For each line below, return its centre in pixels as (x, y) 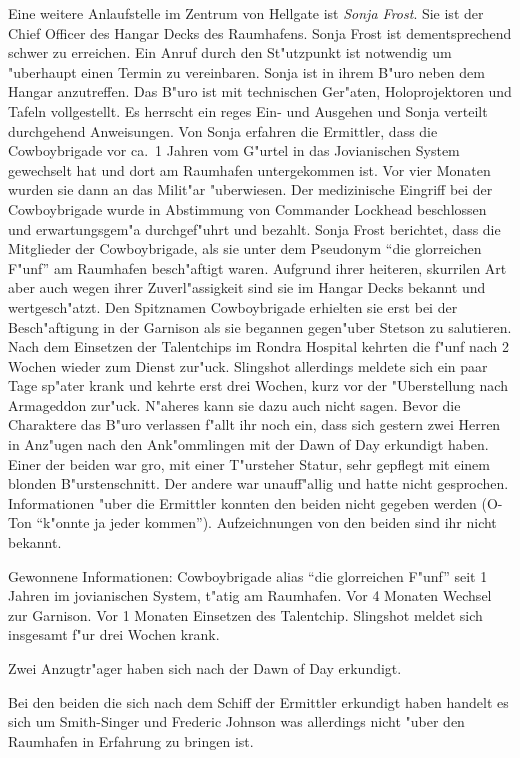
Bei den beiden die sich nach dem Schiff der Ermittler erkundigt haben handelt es (258, 701)
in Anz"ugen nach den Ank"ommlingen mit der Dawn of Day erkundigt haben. (248, 444)
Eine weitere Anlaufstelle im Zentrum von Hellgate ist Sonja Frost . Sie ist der (246, 13)
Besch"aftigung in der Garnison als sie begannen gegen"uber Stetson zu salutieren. (260, 326)
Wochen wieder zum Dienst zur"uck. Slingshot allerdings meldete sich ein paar (248, 365)
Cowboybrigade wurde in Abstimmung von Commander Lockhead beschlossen (247, 208)
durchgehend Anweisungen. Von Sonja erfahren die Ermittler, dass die (223, 130)
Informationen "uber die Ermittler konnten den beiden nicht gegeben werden (242, 502)
